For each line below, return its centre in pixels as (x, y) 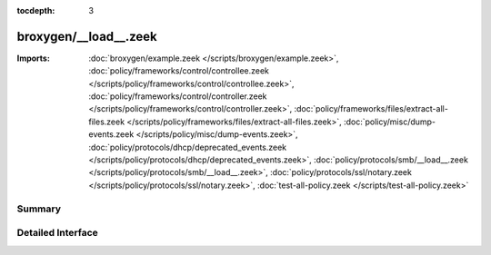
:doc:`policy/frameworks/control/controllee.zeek (179, 71)
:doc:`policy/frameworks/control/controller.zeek (178, 96)
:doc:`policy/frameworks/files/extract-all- (371, 109)
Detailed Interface (58, 233)
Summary (39, 209)
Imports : (33, 58)
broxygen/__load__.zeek (87, 36)
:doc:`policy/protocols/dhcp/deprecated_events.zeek (188, 147)
